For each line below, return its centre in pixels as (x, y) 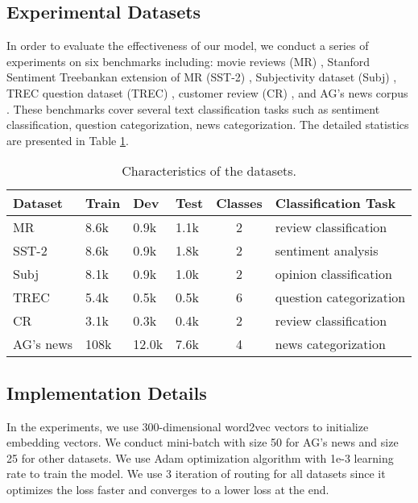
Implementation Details (107, 392)
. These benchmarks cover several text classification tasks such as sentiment (193, 108)
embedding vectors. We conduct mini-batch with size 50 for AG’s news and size (203, 442)
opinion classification (333, 274)
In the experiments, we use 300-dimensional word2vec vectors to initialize (188, 426)
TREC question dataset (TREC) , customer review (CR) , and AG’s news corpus (207, 92)
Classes (239, 203)
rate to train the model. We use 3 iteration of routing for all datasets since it (196, 474)
